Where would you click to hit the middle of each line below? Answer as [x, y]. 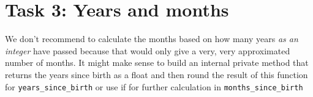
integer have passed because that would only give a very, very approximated [148, 50]
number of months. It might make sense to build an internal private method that [157, 63]
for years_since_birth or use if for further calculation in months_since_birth [154, 86]
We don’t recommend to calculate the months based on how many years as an [152, 39]
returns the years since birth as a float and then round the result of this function [156, 74]
